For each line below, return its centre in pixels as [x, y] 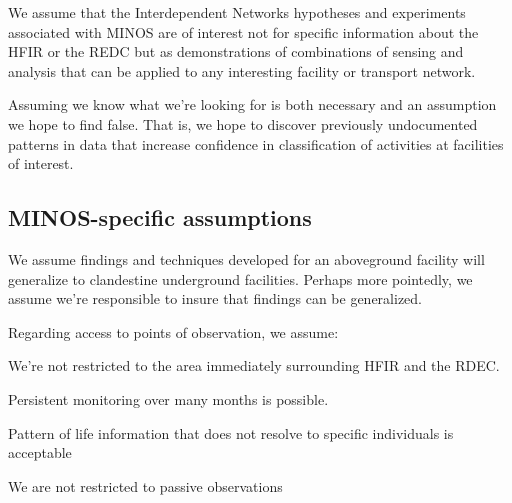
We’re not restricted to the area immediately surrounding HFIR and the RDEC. [254, 365]
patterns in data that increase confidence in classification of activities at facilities [256, 143]
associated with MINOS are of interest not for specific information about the [243, 31]
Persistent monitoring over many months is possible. [168, 398]
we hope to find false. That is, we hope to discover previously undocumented [243, 123]
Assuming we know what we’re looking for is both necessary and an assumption [252, 104]
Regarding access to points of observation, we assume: [173, 331]
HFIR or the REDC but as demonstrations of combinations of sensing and [236, 51]
